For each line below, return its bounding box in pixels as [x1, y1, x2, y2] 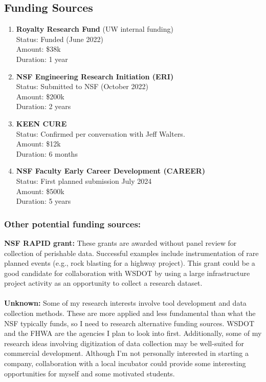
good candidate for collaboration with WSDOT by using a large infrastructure [4, 267, 250, 278]
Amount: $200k [16, 91, 64, 101]
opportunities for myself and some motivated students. [4, 368, 175, 378]
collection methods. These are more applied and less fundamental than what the [4, 308, 256, 319]
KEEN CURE [16, 118, 67, 129]
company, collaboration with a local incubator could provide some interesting [4, 358, 246, 369]
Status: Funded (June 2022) [16, 33, 103, 44]
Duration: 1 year [16, 53, 68, 64]
